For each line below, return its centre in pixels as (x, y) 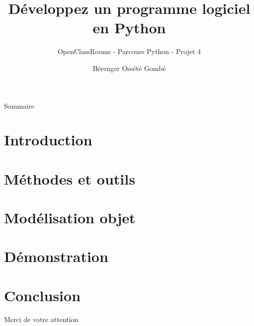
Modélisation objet (70, 218)
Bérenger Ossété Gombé (129, 68)
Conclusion (42, 295)
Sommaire (19, 105)
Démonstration (56, 256)
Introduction (48, 140)
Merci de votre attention (41, 319)
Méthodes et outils (70, 178)
